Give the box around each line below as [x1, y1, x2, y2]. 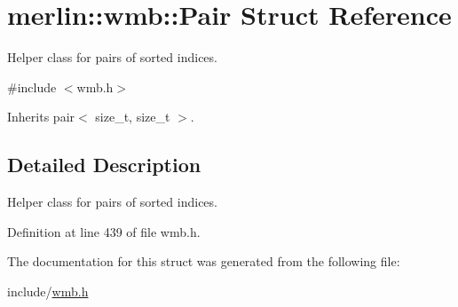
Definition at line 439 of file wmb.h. [7, 222, 201, 240]
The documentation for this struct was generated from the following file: [7, 252, 400, 271]
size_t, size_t [95, 107, 170, 126]
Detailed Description [7, 151, 201, 178]
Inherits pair [7, 107, 75, 126]
